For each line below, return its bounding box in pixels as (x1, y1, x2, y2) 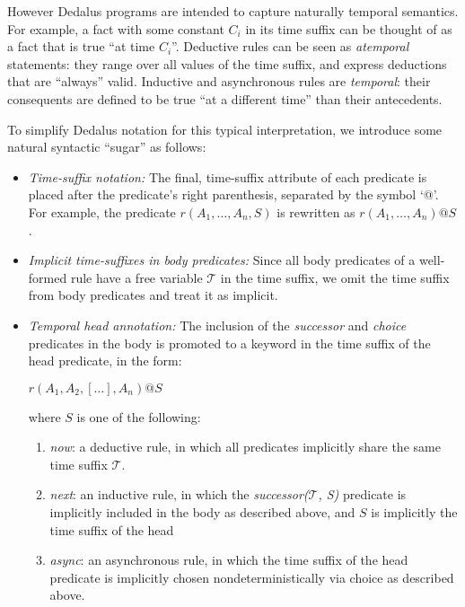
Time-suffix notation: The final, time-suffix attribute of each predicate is (28, 167, 427, 186)
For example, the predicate (28, 202, 176, 221)
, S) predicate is (318, 485, 407, 504)
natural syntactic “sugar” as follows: (7, 137, 206, 156)
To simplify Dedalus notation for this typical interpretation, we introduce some (7, 119, 443, 138)
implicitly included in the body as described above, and (49, 503, 355, 522)
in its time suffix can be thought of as (245, 19, 452, 38)
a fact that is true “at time (7, 37, 155, 56)
